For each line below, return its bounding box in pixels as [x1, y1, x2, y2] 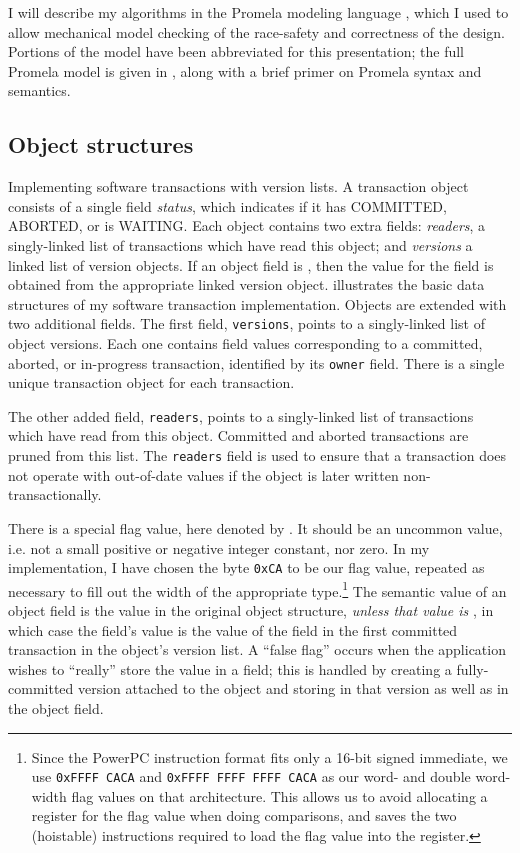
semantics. [8, 80, 71, 101]
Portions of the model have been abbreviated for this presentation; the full [8, 41, 465, 62]
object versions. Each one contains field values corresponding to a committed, [8, 332, 483, 353]
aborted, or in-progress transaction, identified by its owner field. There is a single [8, 352, 505, 373]
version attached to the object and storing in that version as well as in [77, 678, 509, 699]
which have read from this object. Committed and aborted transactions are [8, 425, 469, 446]
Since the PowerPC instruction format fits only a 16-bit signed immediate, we [31, 746, 508, 767]
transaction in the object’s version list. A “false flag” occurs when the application [8, 639, 506, 660]
